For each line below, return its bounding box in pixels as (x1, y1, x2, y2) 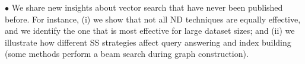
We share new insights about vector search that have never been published (11, 1, 283, 13)
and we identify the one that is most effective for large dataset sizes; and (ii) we (5, 24, 295, 37)
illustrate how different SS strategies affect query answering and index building (5, 36, 291, 48)
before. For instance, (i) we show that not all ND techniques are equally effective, (5, 12, 301, 25)
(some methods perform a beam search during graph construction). (5, 47, 249, 60)
